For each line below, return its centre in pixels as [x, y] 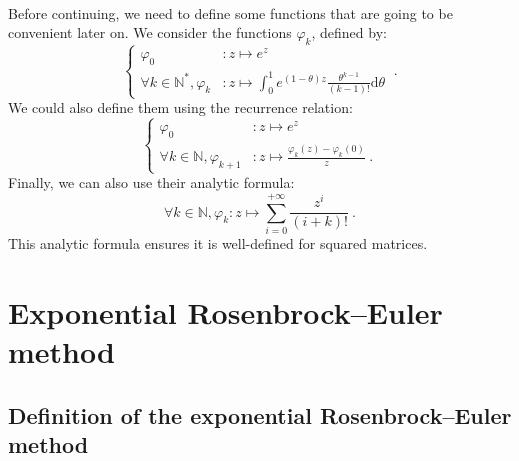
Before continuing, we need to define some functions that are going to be [230, 12]
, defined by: [349, 32]
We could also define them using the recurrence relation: [180, 107]
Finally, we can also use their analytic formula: [151, 182]
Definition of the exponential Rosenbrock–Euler [260, 414]
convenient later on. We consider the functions [150, 32]
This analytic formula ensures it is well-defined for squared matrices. [218, 242]
